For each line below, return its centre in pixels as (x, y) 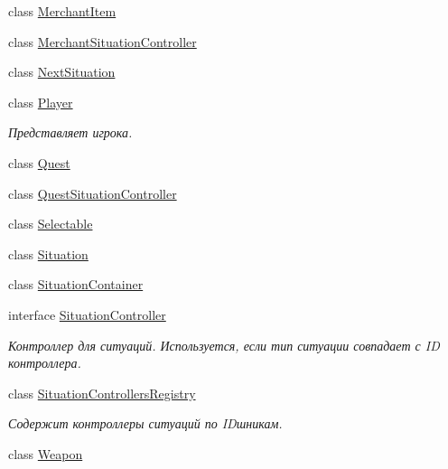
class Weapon (46, 453)
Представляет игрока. (70, 132)
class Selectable (51, 224)
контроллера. (45, 363)
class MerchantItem (62, 11)
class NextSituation (62, 72)
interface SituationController (87, 314)
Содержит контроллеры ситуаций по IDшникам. (145, 423)
